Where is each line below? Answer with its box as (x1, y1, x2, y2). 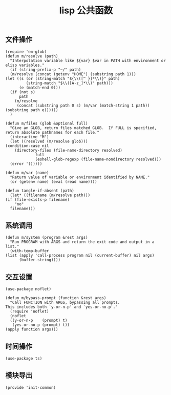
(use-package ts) (5, 356, 42, 361)
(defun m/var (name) (5, 170, 50, 175)
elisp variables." (5, 63, 45, 68)
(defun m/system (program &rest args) (5, 235, 88, 240)
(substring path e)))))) (5, 107, 58, 113)
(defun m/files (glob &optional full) (5, 121, 88, 126)
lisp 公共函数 (59, 5, 113, 16)
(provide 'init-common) (5, 385, 56, 390)
